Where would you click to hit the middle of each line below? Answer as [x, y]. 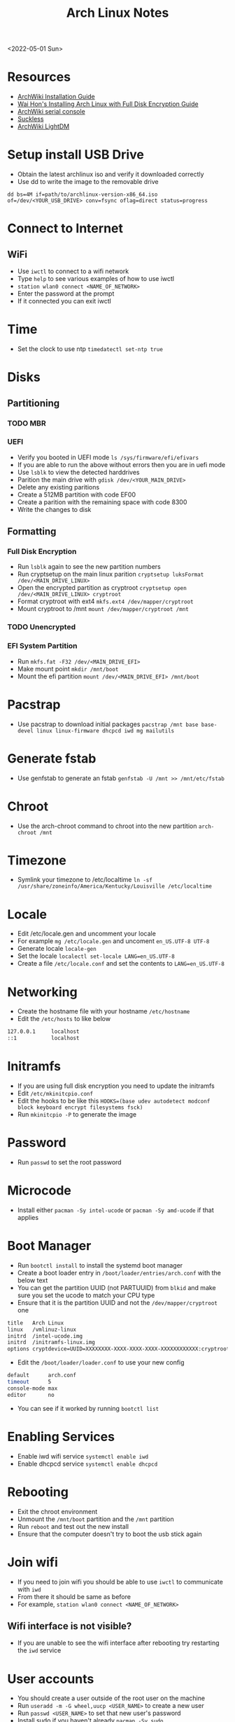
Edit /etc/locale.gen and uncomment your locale [86, 934]
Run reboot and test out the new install [73, 1526]
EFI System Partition [43, 646]
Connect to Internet [65, 229]
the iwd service [39, 1650]
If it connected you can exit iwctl [64, 301]
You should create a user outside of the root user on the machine [111, 1698]
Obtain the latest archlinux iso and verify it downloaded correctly [111, 174]
